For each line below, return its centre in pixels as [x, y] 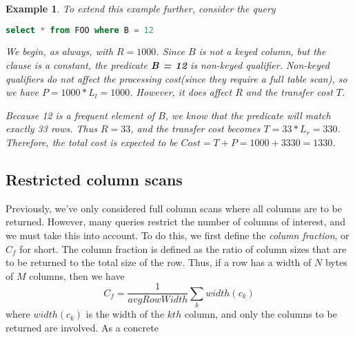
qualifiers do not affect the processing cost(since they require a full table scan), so [176, 78]
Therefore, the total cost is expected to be [92, 142]
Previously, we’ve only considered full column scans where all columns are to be [174, 208]
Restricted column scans [94, 180]
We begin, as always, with [60, 51]
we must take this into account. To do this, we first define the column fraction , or [177, 235]
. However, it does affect [181, 92]
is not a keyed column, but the [262, 51]
